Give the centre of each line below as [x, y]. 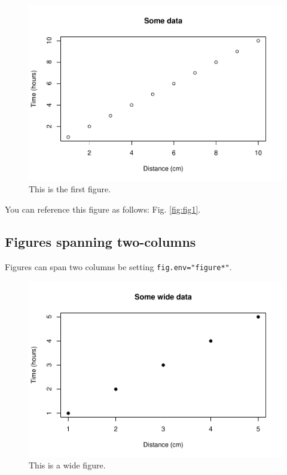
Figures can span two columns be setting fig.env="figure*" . [118, 266]
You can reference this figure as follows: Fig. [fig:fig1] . [103, 209]
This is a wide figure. [67, 465]
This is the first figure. [70, 189]
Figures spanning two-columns [100, 241]
